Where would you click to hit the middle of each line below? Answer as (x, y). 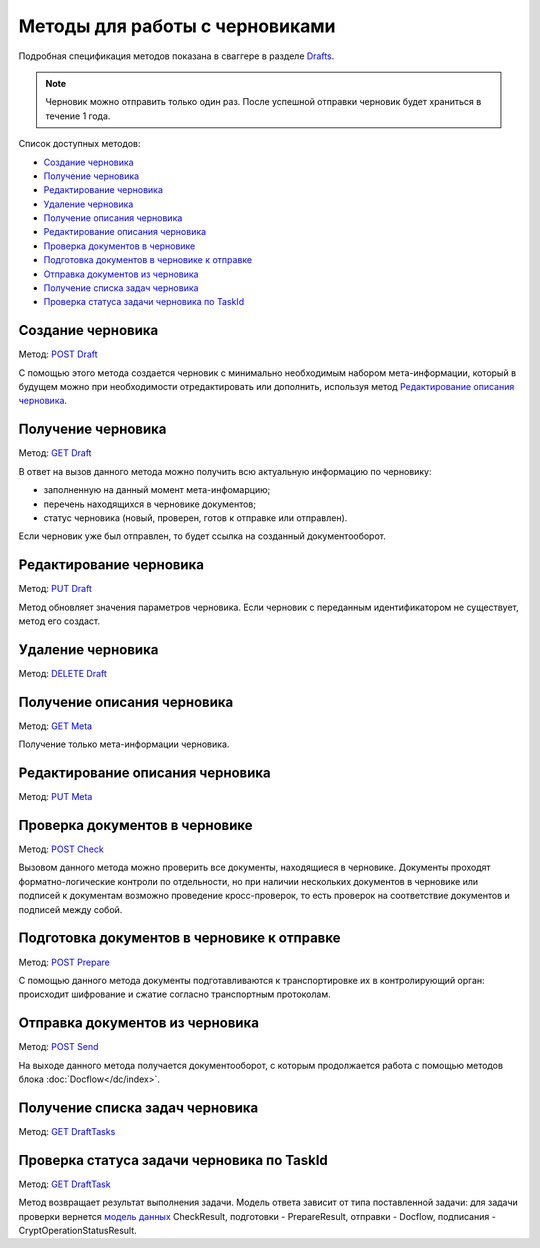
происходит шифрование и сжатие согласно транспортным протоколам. (174, 994)
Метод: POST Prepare (64, 962)
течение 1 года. (78, 116)
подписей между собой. (70, 909)
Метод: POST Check (61, 849)
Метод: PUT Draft (55, 589)
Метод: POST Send (58, 1047)
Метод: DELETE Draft (62, 673)
